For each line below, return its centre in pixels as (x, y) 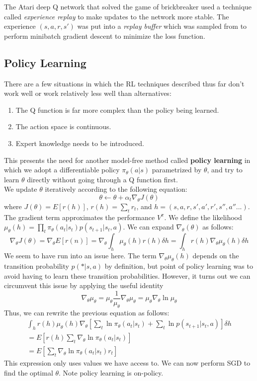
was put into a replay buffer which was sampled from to (162, 26)
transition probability (37, 266)
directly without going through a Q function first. (102, 179)
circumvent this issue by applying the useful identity (84, 285)
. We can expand (148, 227)
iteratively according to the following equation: (116, 189)
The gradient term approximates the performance (80, 217)
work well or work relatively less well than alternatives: (88, 93)
